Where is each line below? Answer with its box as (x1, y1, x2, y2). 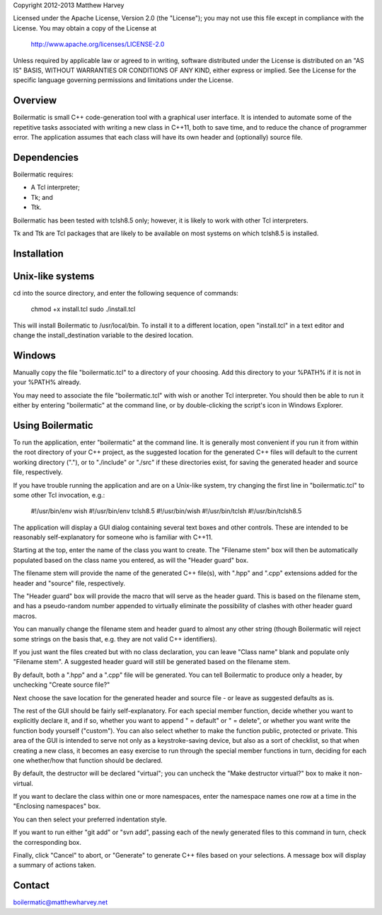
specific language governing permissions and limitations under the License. (13, 76, 233, 84)
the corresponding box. (13, 838, 81, 846)
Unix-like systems (13, 270, 95, 282)
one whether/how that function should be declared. (13, 756, 163, 765)
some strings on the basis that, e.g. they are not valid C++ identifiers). (13, 634, 217, 643)
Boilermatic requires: (13, 170, 74, 179)
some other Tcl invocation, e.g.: (13, 490, 105, 499)
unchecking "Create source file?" (13, 680, 110, 689)
